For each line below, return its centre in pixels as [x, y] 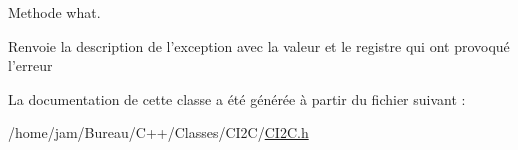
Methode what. [54, 12]
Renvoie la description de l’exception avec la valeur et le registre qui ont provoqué [259, 45]
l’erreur [30, 65]
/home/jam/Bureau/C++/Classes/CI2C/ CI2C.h [158, 132]
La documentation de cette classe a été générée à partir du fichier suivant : [237, 98]
